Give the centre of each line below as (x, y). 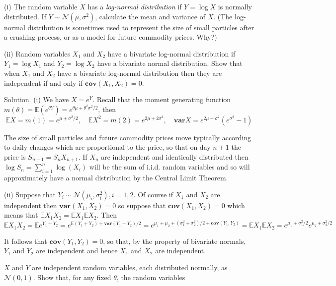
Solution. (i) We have (37, 99)
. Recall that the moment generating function (162, 99)
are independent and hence (77, 251)
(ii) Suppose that (30, 194)
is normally (235, 6)
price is (15, 156)
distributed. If (25, 16)
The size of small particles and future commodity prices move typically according (128, 137)
